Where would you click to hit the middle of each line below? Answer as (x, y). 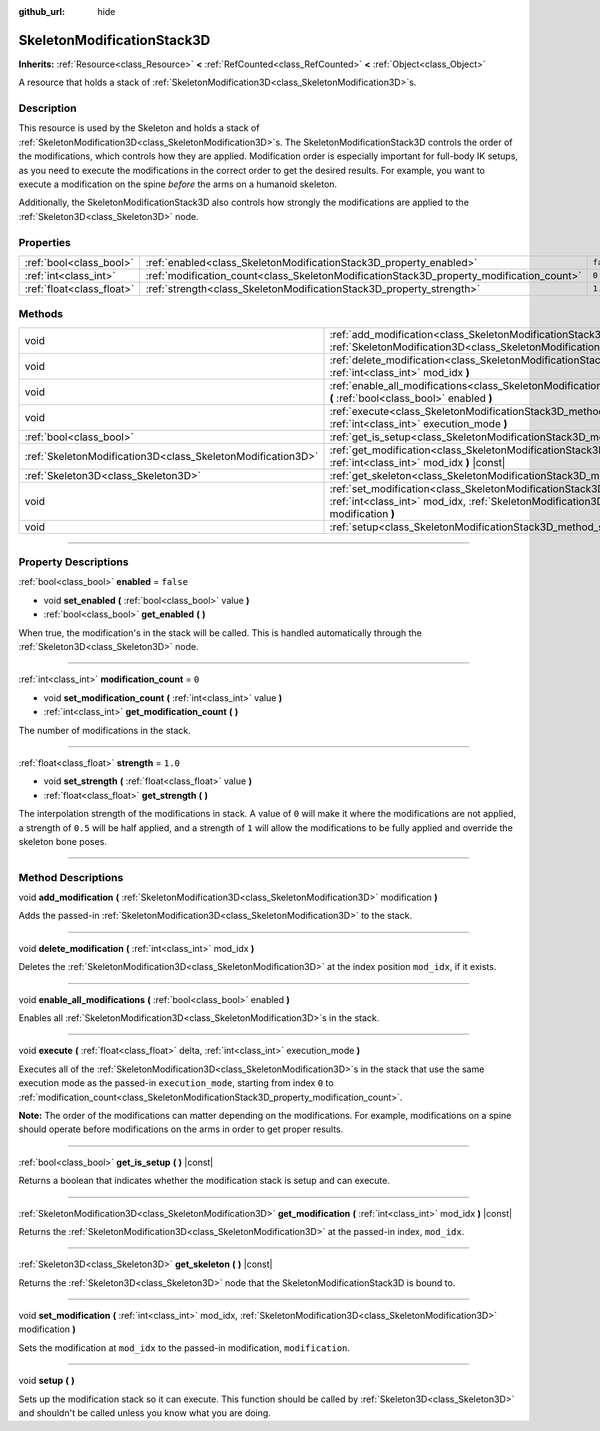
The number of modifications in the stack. (105, 730)
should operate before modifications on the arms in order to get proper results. (181, 1129)
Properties (45, 242)
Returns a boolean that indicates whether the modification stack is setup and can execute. (204, 1181)
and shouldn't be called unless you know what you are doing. (145, 1413)
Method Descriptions (71, 877)
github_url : (41, 11)
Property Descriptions (73, 562)
